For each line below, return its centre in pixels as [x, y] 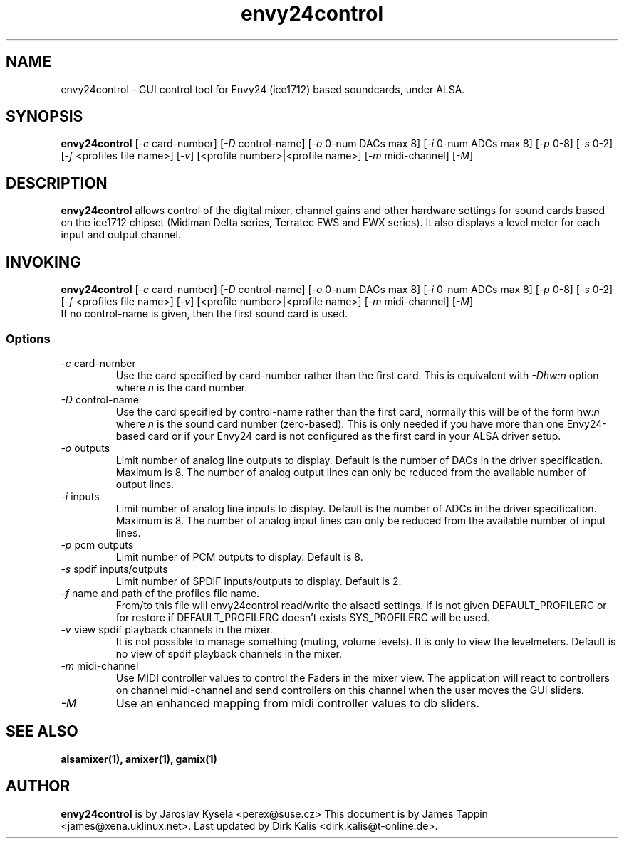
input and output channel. [121, 235]
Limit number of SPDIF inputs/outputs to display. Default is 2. [259, 581]
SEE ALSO [42, 732]
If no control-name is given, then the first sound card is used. [204, 314]
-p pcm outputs [97, 544]
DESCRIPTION [57, 183]
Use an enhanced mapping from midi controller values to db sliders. [297, 703]
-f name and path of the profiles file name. [160, 593]
